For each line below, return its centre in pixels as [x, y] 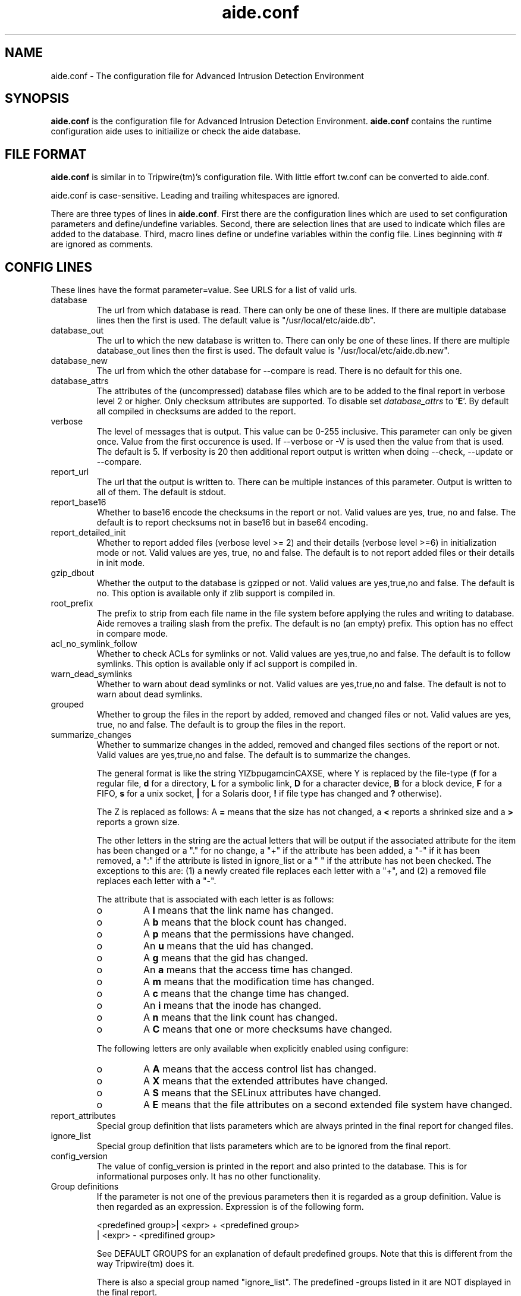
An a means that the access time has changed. [248, 970]
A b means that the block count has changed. [245, 922]
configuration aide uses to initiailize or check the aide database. [176, 131]
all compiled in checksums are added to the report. [196, 411]
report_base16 [79, 502]
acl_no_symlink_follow [94, 644]
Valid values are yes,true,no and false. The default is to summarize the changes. [254, 755]
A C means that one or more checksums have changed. [268, 1029]
